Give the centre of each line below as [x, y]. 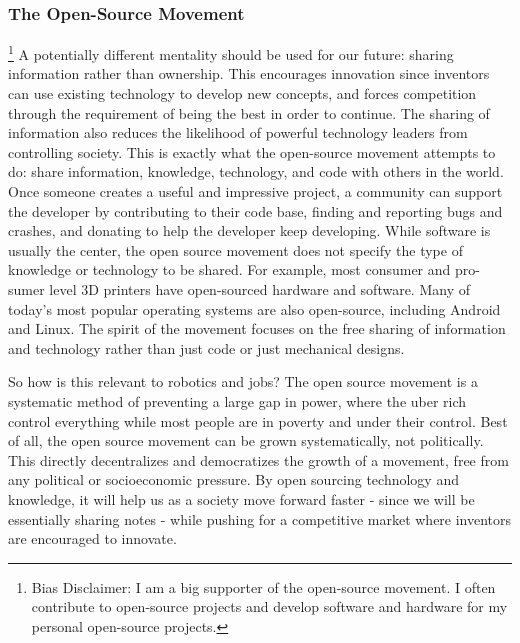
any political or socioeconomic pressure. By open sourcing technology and [233, 479]
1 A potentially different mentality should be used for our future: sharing [231, 52]
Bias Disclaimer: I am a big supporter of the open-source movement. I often [263, 586]
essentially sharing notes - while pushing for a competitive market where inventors [260, 518]
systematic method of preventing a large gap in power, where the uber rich [237, 400]
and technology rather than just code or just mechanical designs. [206, 347]
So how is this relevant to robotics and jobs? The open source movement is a [243, 381]
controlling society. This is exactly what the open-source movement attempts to [252, 151]
